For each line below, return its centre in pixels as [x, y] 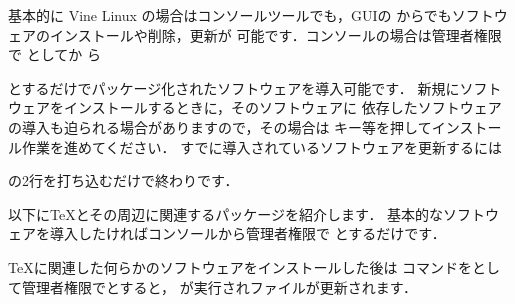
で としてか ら [54, 54]
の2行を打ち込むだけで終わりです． [123, 180]
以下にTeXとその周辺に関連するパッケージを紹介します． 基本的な [226, 213]
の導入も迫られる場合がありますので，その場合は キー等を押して [220, 126]
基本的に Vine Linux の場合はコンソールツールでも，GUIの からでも [230, 15]
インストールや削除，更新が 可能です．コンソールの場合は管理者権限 [275, 34]
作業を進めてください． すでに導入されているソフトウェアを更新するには [261, 146]
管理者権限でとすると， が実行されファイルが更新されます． [219, 286]
